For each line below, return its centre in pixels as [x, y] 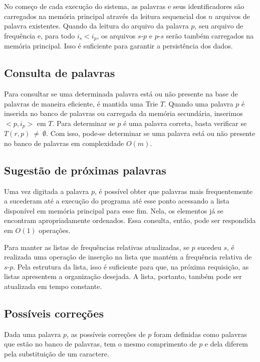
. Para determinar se [84, 123]
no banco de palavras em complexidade [64, 143]
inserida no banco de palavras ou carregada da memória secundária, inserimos [123, 113]
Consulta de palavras [60, 73]
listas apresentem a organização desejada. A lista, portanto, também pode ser [123, 276]
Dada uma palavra [33, 334]
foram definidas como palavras [200, 334]
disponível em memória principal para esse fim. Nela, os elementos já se [114, 210]
